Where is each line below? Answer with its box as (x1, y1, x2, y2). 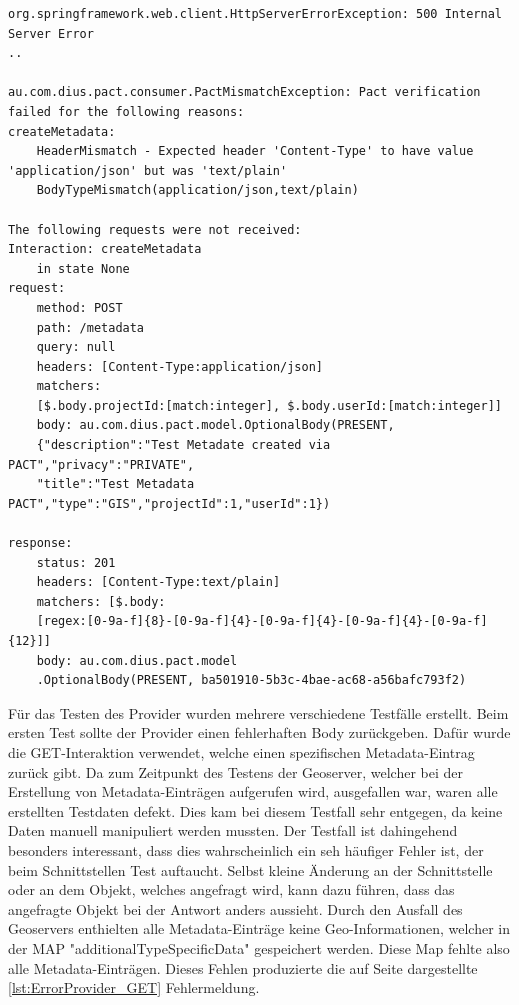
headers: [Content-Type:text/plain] (36, 575, 281, 590)
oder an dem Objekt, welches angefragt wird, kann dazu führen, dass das (8, 879, 455, 900)
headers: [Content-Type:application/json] (36, 359, 323, 374)
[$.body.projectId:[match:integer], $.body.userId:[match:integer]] (36, 398, 502, 413)
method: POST (36, 300, 123, 315)
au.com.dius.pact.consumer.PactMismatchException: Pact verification (8, 85, 481, 100)
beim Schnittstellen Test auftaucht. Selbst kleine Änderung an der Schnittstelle (8, 859, 493, 880)
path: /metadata (36, 320, 145, 335)
